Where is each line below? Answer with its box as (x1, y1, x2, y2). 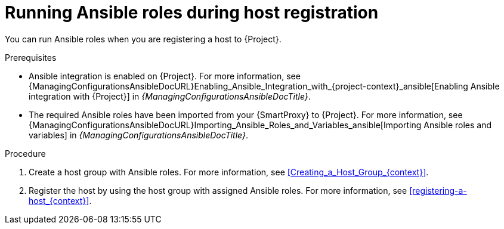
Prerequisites (5, 52, 57, 63)
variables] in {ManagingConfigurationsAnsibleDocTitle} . (29, 129, 249, 140)
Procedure (5, 148, 46, 159)
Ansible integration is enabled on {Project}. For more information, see (29, 70, 301, 81)
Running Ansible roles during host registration (5, 2, 379, 23)
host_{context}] (29, 195, 89, 206)
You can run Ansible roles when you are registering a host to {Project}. (5, 33, 282, 44)
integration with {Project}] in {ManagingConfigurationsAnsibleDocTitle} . (29, 91, 311, 101)
